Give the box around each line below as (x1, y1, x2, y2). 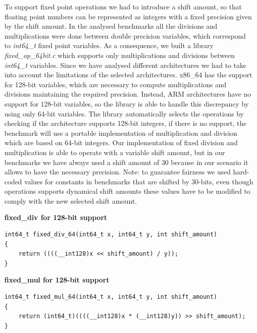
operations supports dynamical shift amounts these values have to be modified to (4, 186, 251, 196)
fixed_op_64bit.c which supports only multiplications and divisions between (4, 50, 235, 60)
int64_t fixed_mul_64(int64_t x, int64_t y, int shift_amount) (4, 293, 217, 301)
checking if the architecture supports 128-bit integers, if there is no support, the (4, 118, 247, 128)
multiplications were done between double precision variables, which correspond (4, 30, 246, 41)
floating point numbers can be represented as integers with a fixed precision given (4, 11, 252, 21)
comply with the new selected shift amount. (4, 195, 137, 206)
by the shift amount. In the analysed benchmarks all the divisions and (4, 21, 217, 31)
